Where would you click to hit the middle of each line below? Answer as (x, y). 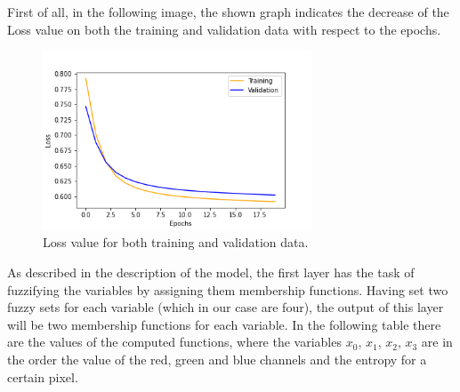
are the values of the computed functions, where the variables (174, 342)
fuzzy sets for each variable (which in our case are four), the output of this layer (226, 307)
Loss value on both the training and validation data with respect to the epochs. (224, 29)
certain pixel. (43, 376)
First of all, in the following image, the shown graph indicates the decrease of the (228, 12)
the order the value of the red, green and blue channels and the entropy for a (217, 359)
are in (437, 342)
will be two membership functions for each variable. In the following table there (224, 324)
